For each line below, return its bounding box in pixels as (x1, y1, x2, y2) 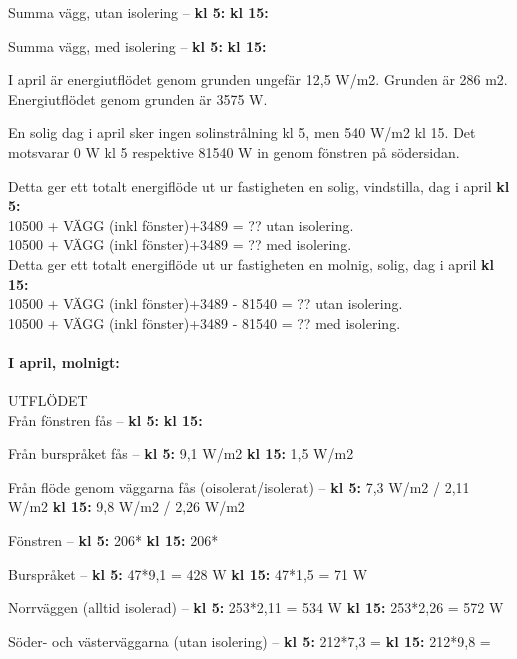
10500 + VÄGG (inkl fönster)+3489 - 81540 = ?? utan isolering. (8, 293, 403, 314)
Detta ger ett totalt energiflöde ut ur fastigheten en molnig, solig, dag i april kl (8, 253, 494, 274)
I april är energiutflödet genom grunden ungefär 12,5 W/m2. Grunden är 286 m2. (8, 69, 508, 90)
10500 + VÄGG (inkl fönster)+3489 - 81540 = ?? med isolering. (8, 312, 401, 333)
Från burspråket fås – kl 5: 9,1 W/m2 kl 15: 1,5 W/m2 (8, 443, 354, 464)
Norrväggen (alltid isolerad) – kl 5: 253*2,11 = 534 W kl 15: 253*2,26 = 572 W (8, 597, 504, 618)
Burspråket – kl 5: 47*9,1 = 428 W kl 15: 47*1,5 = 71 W (8, 563, 368, 584)
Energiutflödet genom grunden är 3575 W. (8, 88, 268, 109)
